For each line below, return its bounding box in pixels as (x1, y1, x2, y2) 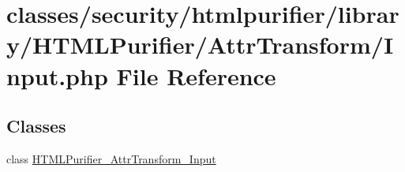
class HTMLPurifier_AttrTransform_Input (6, 150, 216, 166)
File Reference (116, 59, 276, 92)
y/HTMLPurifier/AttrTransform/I (6, 28, 394, 61)
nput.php (6, 59, 108, 92)
